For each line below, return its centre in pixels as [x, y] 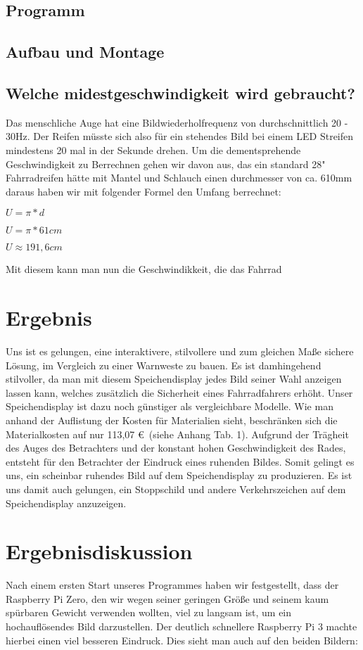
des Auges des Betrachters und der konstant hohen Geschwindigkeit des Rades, [176, 448]
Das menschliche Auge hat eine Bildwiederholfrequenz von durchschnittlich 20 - [177, 122]
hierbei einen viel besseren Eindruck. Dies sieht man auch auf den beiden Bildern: [182, 640]
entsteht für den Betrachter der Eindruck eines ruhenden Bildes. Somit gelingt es [180, 461]
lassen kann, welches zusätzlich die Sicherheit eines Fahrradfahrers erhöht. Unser [179, 392]
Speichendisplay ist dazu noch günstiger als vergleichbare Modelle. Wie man [170, 406]
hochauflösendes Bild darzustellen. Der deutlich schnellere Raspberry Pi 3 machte [181, 626]
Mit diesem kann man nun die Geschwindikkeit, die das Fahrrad [144, 269]
